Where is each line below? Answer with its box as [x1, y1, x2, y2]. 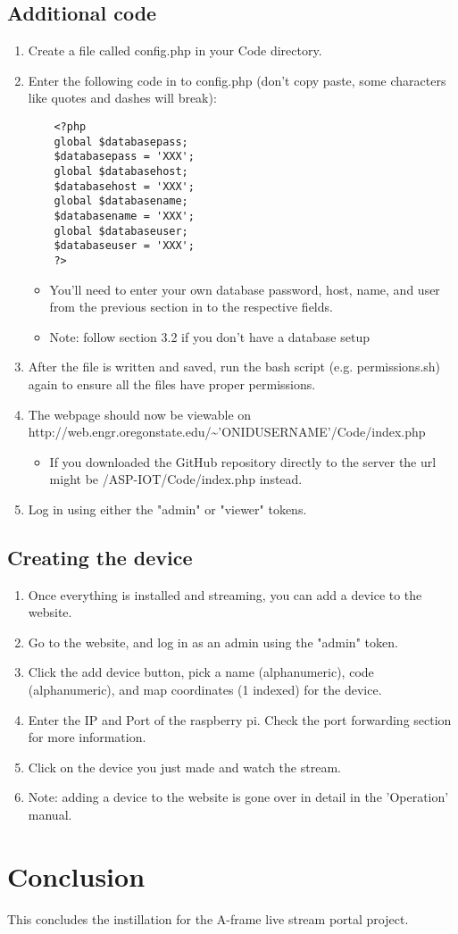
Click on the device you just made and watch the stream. [28, 757, 341, 776]
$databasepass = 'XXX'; [54, 150, 195, 163]
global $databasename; [54, 195, 188, 208]
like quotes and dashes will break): [28, 88, 217, 107]
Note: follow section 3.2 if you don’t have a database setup [49, 327, 370, 346]
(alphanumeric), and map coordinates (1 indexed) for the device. [28, 680, 382, 699]
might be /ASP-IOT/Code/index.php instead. [49, 470, 303, 488]
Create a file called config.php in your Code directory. [28, 41, 322, 60]
